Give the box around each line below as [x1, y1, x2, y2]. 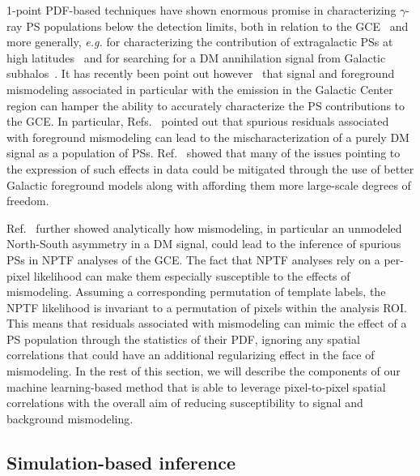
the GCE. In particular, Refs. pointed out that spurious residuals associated [6, 113, 389, 130]
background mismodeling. [6, 410, 134, 427]
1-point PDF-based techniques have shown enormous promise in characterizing [6, 2, 397, 18]
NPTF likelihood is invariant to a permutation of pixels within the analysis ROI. [6, 298, 407, 315]
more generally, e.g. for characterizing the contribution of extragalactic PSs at [6, 33, 393, 50]
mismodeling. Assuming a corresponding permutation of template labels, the [6, 283, 386, 300]
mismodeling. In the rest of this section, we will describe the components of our [6, 362, 401, 380]
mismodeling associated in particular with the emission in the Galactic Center [6, 80, 393, 97]
